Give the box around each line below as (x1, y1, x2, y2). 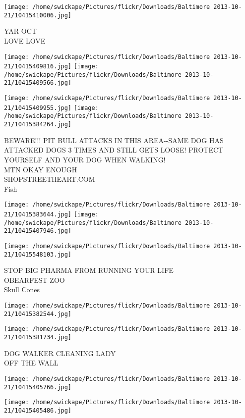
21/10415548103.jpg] (4, 251, 72, 258)
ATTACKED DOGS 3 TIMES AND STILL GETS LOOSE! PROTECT (4, 145, 224, 155)
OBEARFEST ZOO (4, 274, 65, 285)
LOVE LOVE (4, 35, 46, 46)
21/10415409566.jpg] (4, 79, 72, 87)
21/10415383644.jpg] (4, 210, 72, 218)
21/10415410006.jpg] (4, 11, 72, 19)
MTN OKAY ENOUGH (4, 164, 77, 174)
